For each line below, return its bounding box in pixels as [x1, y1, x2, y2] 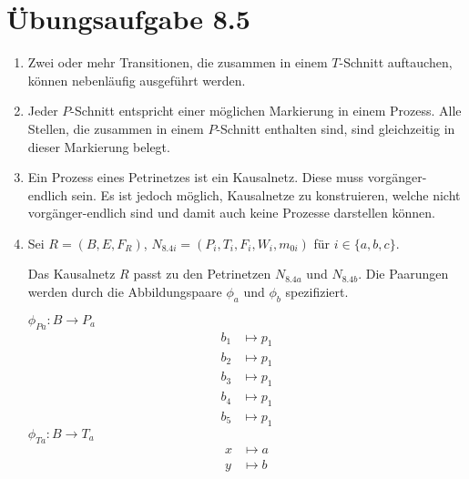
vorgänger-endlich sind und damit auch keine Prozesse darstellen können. [27, 203, 435, 222]
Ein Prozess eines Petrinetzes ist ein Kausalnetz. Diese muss [27, 168, 363, 187]
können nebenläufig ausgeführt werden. [27, 70, 246, 89]
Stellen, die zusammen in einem [27, 118, 204, 138]
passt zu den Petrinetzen [133, 264, 271, 283]
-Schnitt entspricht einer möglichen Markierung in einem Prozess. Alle [70, 101, 462, 120]
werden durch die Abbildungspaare [27, 282, 222, 301]
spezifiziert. [285, 282, 349, 301]
